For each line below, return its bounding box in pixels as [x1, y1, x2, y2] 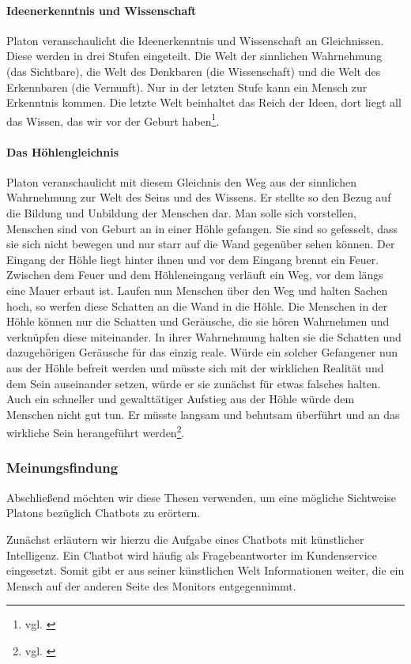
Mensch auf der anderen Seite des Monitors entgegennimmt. [6, 577, 296, 594]
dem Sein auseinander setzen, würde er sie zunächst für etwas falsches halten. [6, 375, 381, 391]
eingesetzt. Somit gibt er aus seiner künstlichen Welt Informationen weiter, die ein [6, 562, 405, 579]
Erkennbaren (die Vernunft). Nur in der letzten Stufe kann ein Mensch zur [6, 78, 368, 95]
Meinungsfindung [6, 458, 119, 477]
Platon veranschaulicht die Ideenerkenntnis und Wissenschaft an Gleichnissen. [6, 32, 384, 48]
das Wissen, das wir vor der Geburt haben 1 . [6, 110, 220, 129]
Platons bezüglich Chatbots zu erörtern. [6, 504, 201, 521]
